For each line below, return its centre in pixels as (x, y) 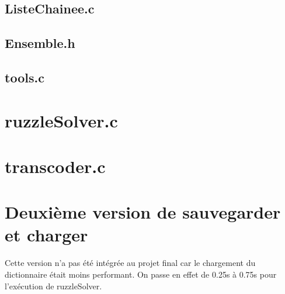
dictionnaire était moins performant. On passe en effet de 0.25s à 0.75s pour (141, 274)
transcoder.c (55, 166)
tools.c (25, 77)
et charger (46, 235)
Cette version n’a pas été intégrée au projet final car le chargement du (130, 263)
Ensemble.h (40, 43)
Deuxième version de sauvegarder (143, 212)
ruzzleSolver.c (61, 120)
